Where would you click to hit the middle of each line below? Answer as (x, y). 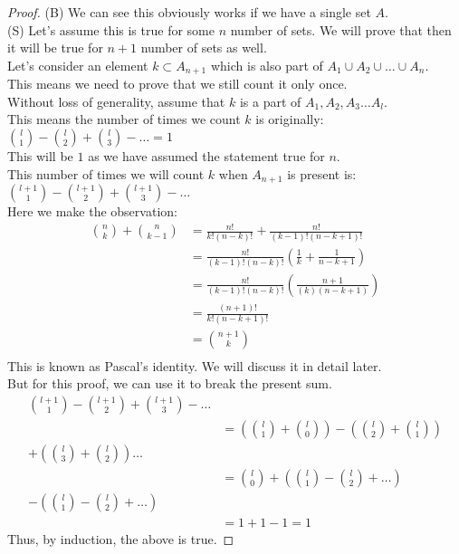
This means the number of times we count (124, 119)
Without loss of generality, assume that (116, 101)
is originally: (290, 119)
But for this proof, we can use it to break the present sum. (170, 383)
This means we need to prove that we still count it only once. (177, 84)
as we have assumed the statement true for (206, 156)
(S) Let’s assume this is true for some (111, 29)
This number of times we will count (106, 173)
